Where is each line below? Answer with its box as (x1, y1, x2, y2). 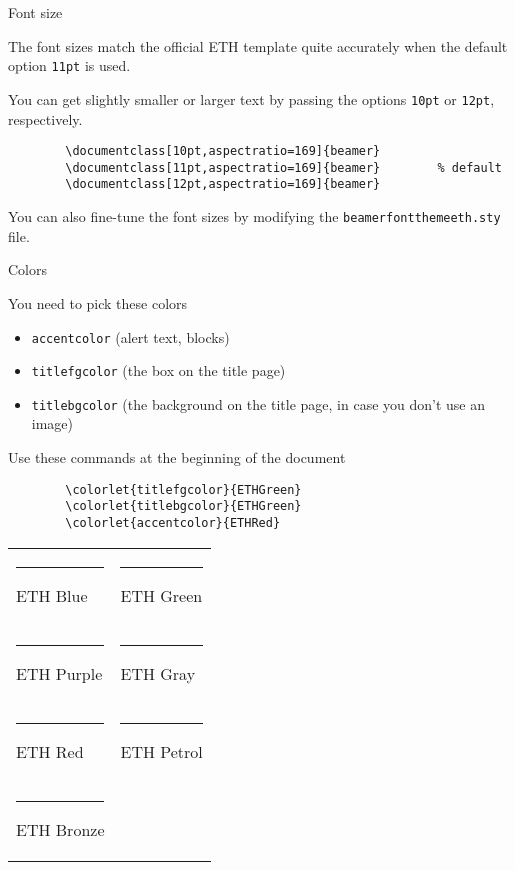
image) (31, 413, 74, 434)
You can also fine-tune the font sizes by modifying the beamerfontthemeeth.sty (8, 206, 501, 227)
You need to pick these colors (8, 292, 188, 313)
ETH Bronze (16, 817, 105, 841)
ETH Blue (16, 583, 88, 607)
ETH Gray (120, 661, 196, 685)
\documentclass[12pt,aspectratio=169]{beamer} (65, 177, 381, 192)
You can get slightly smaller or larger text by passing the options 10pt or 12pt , (8, 88, 495, 109)
